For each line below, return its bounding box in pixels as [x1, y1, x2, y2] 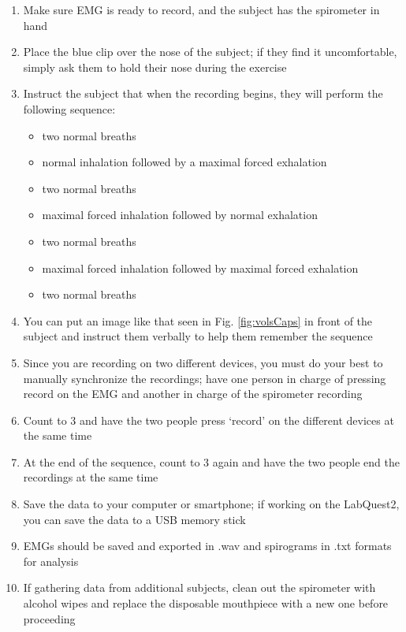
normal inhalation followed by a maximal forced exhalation [42, 154, 327, 170]
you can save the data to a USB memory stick [23, 511, 246, 527]
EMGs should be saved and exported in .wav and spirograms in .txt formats [23, 537, 392, 554]
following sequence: [23, 100, 116, 117]
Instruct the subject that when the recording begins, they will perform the [23, 85, 383, 102]
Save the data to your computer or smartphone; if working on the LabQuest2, [23, 496, 400, 512]
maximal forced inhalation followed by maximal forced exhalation [42, 259, 359, 276]
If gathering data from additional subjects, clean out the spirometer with [23, 579, 376, 596]
